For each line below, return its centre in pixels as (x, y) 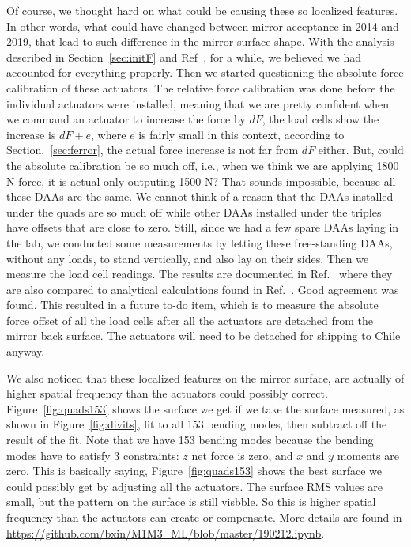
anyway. (26, 351)
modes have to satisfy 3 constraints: (93, 455)
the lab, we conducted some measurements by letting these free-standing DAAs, (200, 242)
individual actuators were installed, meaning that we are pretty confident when (198, 103)
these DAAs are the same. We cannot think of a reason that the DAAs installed (200, 196)
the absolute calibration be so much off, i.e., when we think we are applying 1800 (203, 165)
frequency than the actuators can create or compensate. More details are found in (204, 517)
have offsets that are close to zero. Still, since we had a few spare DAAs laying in (203, 227)
